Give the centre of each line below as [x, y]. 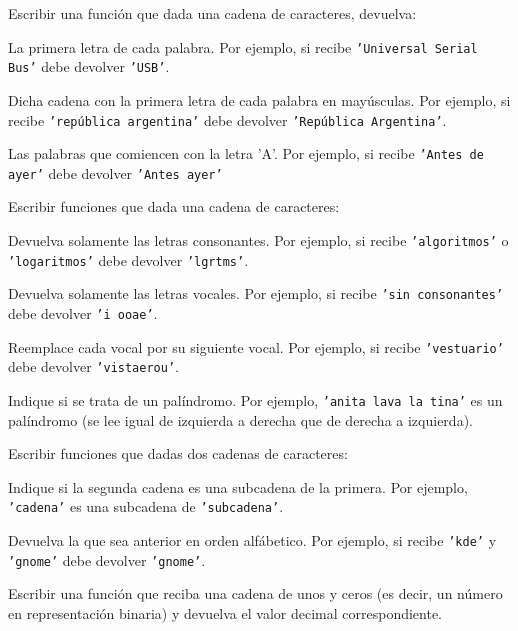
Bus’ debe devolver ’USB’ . [89, 66]
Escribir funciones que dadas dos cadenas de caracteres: [178, 453]
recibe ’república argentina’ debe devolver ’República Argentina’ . [227, 119]
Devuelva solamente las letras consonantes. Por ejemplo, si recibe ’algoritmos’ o [258, 240]
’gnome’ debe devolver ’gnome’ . [107, 559]
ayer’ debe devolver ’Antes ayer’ [115, 172]
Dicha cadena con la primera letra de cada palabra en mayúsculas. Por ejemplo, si [259, 99]
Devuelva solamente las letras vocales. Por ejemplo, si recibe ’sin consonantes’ [256, 293]
